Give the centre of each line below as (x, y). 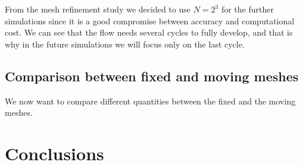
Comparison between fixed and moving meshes (152, 76)
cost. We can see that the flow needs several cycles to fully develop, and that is (149, 32)
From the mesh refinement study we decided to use (98, 9)
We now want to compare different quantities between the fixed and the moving (150, 101)
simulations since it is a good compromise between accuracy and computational (150, 20)
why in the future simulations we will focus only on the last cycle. (125, 44)
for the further (247, 9)
